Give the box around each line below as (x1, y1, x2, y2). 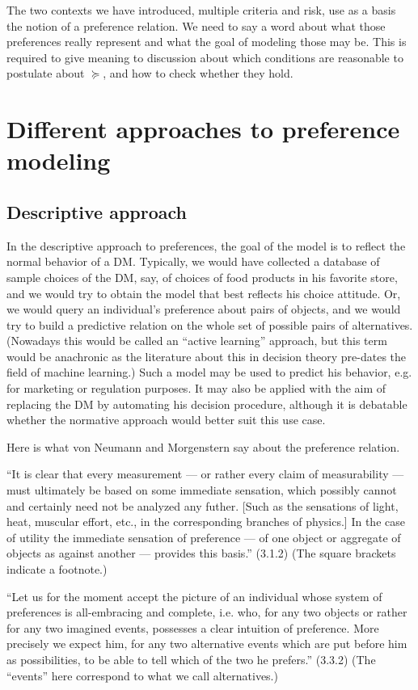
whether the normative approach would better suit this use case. (6, 411, 326, 428)
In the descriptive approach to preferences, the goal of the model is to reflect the (6, 237, 406, 254)
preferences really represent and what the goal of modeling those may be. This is (6, 33, 407, 50)
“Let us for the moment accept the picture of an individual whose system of (6, 587, 382, 604)
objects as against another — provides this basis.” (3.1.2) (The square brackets (6, 545, 396, 562)
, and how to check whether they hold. (103, 65, 293, 82)
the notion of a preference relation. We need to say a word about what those (6, 17, 386, 34)
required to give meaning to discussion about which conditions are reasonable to (6, 48, 403, 65)
